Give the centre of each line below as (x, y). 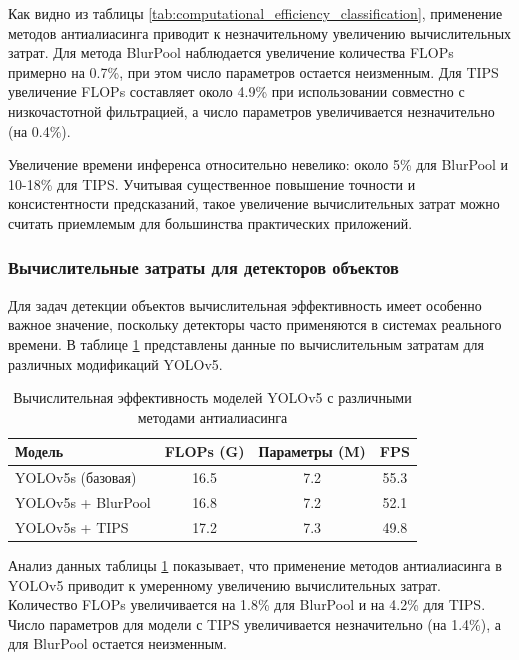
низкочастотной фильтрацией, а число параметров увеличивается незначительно (251, 110)
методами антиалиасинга (212, 416)
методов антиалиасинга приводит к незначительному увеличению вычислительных (260, 32)
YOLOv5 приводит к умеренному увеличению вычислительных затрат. (225, 584)
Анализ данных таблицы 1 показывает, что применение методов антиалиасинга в (255, 564)
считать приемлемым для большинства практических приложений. (210, 222)
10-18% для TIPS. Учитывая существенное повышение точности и (212, 183)
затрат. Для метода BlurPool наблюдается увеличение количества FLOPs (231, 52)
